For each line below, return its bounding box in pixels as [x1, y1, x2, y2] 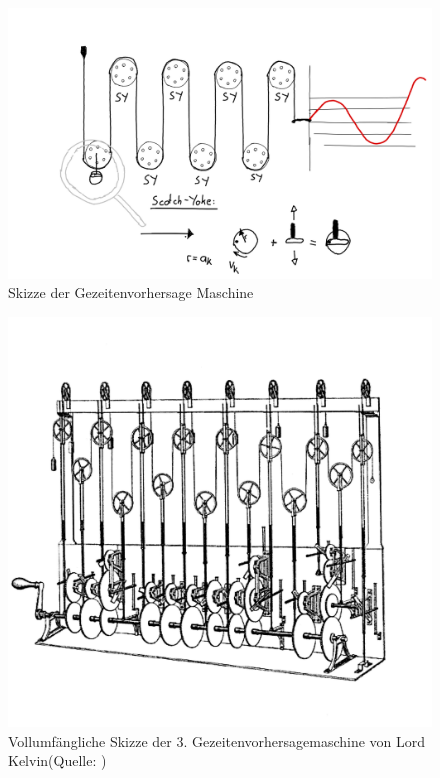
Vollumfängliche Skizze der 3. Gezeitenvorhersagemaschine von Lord [8, 730, 426, 751]
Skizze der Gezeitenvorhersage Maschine [8, 282, 254, 303]
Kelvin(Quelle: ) [8, 750, 107, 771]
